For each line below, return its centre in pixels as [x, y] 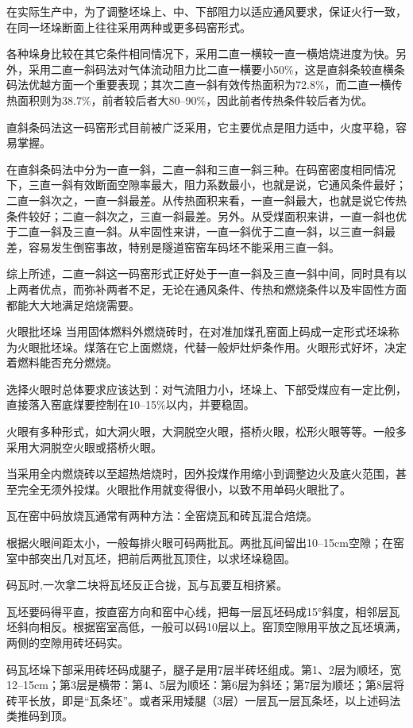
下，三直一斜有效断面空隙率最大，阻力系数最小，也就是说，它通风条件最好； [206, 185]
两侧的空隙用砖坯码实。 [68, 642]
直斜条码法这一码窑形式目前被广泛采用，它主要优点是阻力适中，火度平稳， [201, 127]
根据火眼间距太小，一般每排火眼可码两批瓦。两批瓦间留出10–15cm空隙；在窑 [205, 543]
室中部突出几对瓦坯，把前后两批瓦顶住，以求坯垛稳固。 [151, 558]
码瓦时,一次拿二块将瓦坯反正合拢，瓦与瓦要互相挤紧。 [147, 585]
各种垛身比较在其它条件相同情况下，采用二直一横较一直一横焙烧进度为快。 [201, 54]
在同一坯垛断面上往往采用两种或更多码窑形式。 [129, 27]
